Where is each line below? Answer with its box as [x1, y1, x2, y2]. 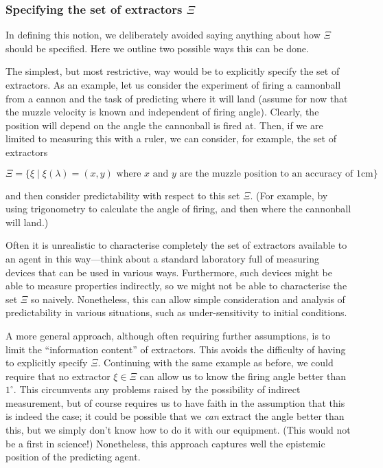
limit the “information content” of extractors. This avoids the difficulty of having [5, 342, 346, 356]
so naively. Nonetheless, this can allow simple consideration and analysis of [30, 291, 345, 306]
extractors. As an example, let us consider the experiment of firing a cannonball [5, 78, 341, 91]
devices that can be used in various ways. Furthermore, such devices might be [5, 265, 332, 279]
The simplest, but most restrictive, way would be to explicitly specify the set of [5, 64, 340, 78]
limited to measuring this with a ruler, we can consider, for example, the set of [5, 131, 336, 146]
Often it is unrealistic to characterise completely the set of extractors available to [5, 238, 347, 252]
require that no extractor [5, 368, 111, 383]
